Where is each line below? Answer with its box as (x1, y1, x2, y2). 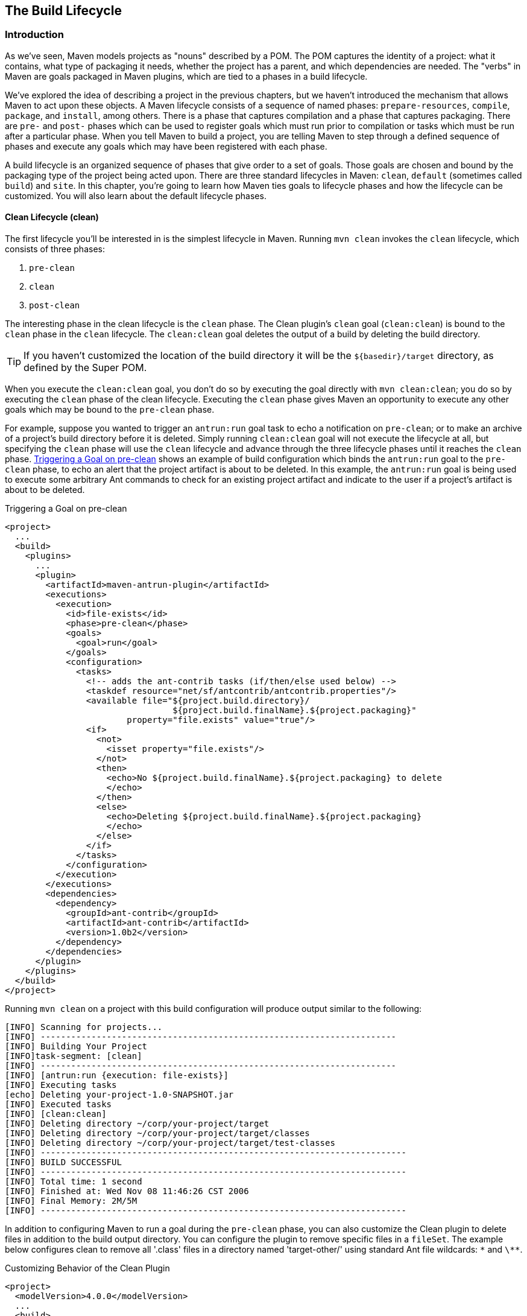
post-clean (29, 300, 80, 311)
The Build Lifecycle (5, 3, 122, 18)
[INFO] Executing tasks (5, 1080, 117, 1090)
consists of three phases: (5, 244, 105, 255)
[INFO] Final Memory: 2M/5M (5, 1196, 137, 1206)
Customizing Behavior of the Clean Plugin (5, 1263, 170, 1274)
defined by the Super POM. (24, 361, 147, 374)
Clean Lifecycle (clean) (5, 212, 99, 223)
